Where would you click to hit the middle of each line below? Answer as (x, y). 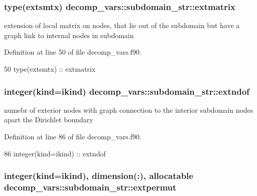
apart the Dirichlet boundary (49, 120)
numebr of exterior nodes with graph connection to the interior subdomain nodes (129, 110)
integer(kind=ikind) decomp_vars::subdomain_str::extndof (127, 91)
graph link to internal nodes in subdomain (69, 35)
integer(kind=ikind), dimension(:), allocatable (99, 176)
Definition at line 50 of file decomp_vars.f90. (73, 52)
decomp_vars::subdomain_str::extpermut (90, 187)
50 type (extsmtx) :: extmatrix (50, 69)
